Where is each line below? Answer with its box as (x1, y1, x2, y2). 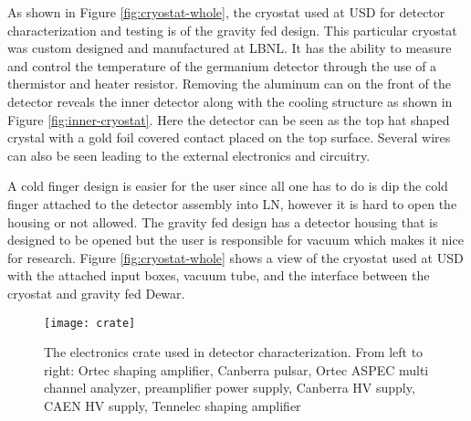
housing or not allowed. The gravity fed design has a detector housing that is (7, 212, 438, 231)
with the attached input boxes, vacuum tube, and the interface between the (7, 266, 430, 285)
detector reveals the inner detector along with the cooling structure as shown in (7, 91, 453, 111)
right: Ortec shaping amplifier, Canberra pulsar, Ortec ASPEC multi (44, 360, 429, 379)
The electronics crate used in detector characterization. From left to (44, 342, 424, 362)
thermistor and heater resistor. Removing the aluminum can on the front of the (7, 74, 451, 93)
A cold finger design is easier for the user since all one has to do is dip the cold (7, 176, 448, 195)
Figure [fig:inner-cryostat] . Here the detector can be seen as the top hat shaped (7, 110, 450, 129)
